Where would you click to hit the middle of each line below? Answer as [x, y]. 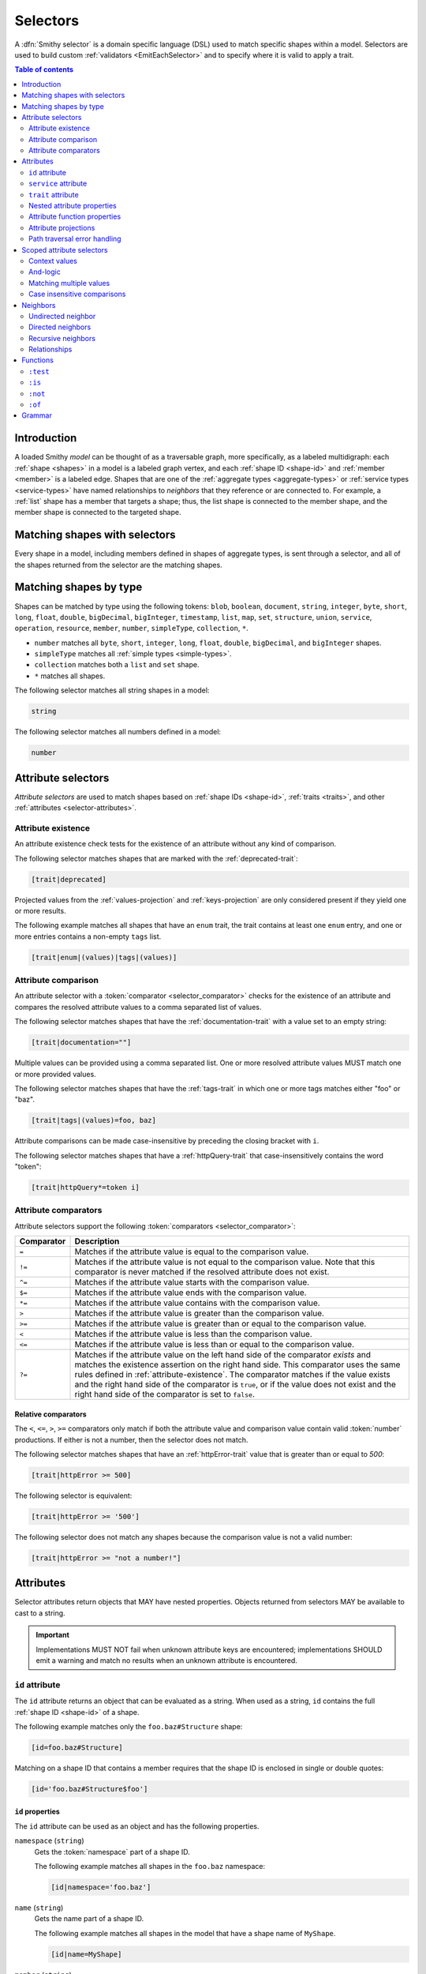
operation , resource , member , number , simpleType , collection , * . [131, 629]
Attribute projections [62, 227]
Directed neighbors [60, 327]
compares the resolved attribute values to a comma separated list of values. [138, 1007]
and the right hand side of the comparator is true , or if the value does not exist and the [235, 1384]
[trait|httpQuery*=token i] [85, 1188]
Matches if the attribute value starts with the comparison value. [192, 1282]
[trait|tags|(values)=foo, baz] [94, 1120]
